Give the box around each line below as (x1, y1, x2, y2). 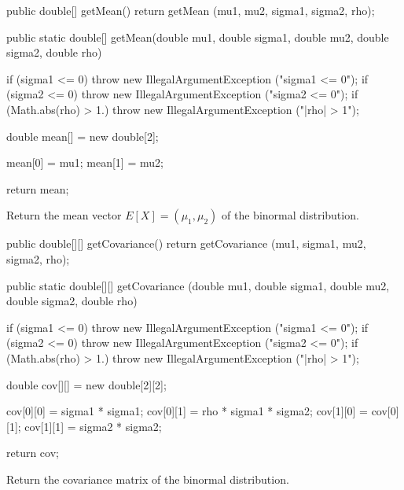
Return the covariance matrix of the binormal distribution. (6, 470, 289, 487)
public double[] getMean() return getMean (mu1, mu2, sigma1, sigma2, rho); (6, 2, 375, 18)
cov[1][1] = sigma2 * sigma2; (24, 418, 162, 434)
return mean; (6, 180, 69, 197)
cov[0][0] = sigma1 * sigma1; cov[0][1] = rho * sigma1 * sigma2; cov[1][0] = (6, 403, 368, 419)
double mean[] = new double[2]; (6, 127, 159, 144)
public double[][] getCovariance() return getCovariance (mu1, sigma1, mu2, (6, 235, 366, 252)
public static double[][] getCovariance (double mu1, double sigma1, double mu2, (6, 277, 390, 293)
